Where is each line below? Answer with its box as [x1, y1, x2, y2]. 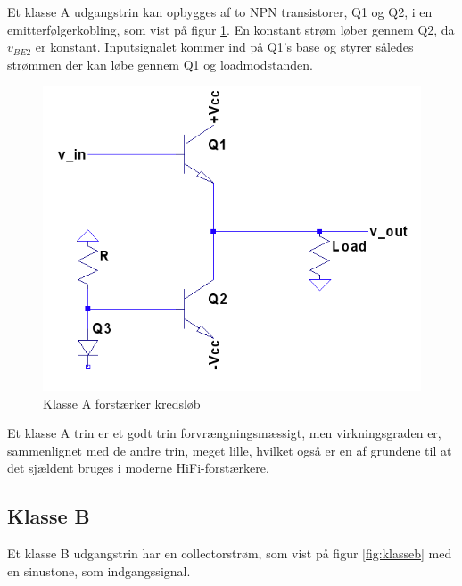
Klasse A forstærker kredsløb [43, 393, 201, 412]
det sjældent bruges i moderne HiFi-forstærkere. [7, 458, 269, 477]
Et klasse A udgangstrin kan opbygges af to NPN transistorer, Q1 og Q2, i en [7, 3, 433, 21]
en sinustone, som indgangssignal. [7, 561, 191, 580]
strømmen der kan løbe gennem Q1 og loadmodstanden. [7, 54, 313, 73]
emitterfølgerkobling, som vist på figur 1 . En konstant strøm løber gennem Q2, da [7, 20, 455, 38]
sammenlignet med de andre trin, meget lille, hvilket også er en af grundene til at [7, 441, 452, 459]
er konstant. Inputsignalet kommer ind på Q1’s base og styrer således [35, 37, 414, 56]
